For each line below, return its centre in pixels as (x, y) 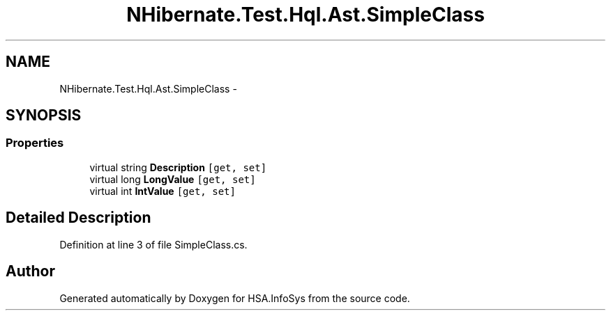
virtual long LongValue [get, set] (173, 179)
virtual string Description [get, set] (178, 167)
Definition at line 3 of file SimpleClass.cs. (153, 244)
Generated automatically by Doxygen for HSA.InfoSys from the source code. (235, 298)
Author (30, 271)
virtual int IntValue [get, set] (163, 191)
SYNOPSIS (44, 116)
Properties (35, 143)
